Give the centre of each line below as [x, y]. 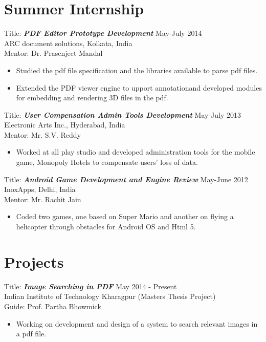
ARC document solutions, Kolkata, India [68, 43]
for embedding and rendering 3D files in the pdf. [92, 98]
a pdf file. [31, 334]
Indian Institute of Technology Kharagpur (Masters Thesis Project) [110, 296]
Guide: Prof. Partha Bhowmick [53, 306]
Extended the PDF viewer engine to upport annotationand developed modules [139, 87]
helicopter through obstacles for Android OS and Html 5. [106, 227]
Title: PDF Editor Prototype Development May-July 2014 [103, 33]
